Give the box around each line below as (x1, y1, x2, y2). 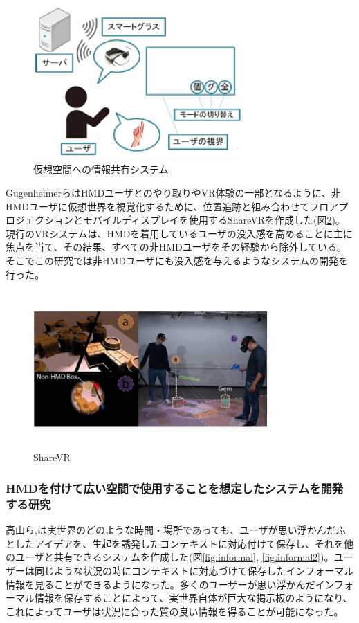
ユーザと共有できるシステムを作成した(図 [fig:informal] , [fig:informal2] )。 (15, 550, 334, 564)
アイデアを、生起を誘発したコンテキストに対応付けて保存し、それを (34, 536, 344, 550)
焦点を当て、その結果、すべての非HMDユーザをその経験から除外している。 (6, 240, 347, 254)
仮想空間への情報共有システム (33, 162, 169, 177)
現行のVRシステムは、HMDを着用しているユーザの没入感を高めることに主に (6, 226, 353, 240)
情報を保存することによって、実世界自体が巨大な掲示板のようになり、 (34, 590, 353, 605)
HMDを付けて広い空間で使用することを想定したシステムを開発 (6, 479, 344, 496)
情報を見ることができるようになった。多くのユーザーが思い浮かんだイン (6, 577, 335, 591)
